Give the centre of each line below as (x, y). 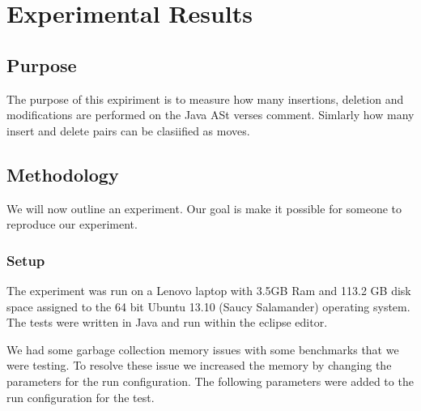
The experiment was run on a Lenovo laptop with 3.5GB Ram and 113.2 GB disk (209, 290)
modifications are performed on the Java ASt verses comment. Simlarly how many (210, 115)
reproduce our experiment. (72, 224)
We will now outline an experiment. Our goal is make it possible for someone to (204, 208)
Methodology (63, 174)
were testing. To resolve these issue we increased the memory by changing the (199, 365)
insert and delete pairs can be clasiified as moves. (128, 130)
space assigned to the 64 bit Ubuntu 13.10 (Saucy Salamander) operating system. (208, 306)
